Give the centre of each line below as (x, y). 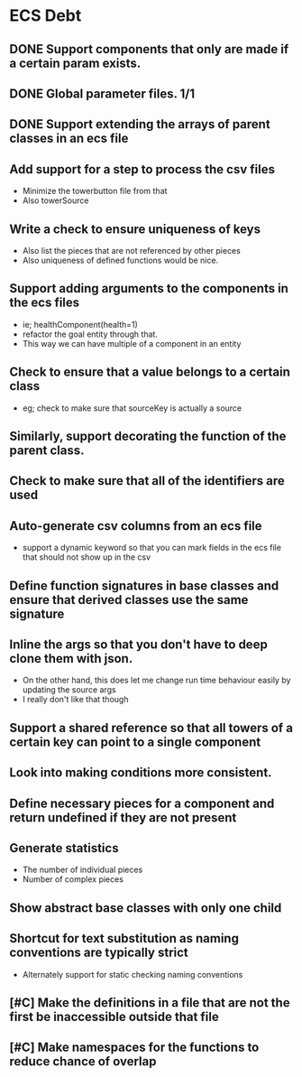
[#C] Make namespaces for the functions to (134, 1048)
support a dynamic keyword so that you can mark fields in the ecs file (152, 548)
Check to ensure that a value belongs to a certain (150, 372)
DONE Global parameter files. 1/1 (102, 93)
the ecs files (45, 303)
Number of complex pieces (73, 879)
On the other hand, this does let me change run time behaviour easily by (156, 680)
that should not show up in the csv (87, 557)
